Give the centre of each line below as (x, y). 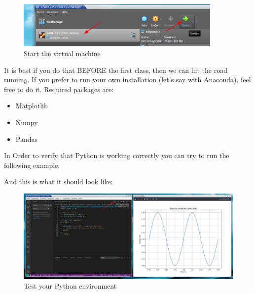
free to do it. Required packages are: (59, 89)
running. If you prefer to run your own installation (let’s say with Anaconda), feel (127, 80)
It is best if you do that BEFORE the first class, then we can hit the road (116, 70)
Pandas (27, 139)
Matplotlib (32, 106)
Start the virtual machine (62, 53)
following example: (32, 165)
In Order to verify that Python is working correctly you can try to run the (117, 155)
